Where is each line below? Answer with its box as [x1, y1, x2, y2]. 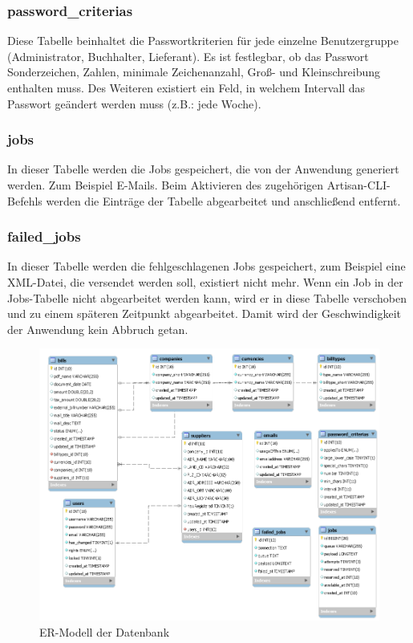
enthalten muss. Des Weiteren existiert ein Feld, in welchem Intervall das [7, 79, 366, 96]
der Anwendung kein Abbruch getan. [7, 320, 188, 337]
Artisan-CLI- [326, 177, 391, 193]
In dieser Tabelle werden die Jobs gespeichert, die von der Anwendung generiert [7, 161, 399, 177]
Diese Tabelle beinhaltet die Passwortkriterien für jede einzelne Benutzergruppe [7, 32, 399, 49]
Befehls [7, 192, 43, 209]
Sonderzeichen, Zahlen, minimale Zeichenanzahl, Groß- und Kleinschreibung [7, 63, 381, 80]
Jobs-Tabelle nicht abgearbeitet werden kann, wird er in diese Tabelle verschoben [7, 289, 407, 306]
